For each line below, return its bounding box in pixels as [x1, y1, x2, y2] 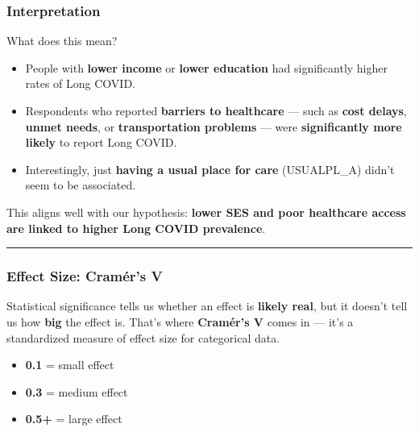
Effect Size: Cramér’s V [6, 266, 163, 286]
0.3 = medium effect [25, 383, 128, 400]
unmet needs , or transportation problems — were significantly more [25, 118, 402, 135]
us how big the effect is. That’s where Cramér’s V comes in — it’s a [6, 313, 354, 330]
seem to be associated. [25, 177, 136, 193]
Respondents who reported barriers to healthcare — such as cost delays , [25, 102, 407, 118]
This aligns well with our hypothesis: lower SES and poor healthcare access [6, 203, 406, 220]
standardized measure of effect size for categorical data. [6, 329, 280, 346]
